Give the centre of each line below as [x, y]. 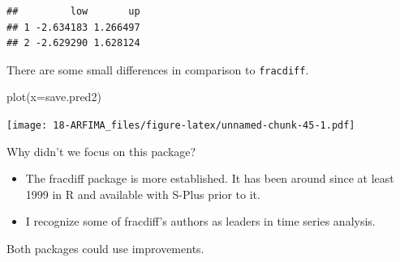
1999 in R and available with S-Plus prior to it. [143, 194]
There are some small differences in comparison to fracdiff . [158, 69]
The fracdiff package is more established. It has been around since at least [210, 178]
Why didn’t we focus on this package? [101, 151]
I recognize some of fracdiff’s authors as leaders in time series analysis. [200, 221]
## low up [73, 11]
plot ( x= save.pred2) [54, 97]
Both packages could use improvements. [105, 249]
